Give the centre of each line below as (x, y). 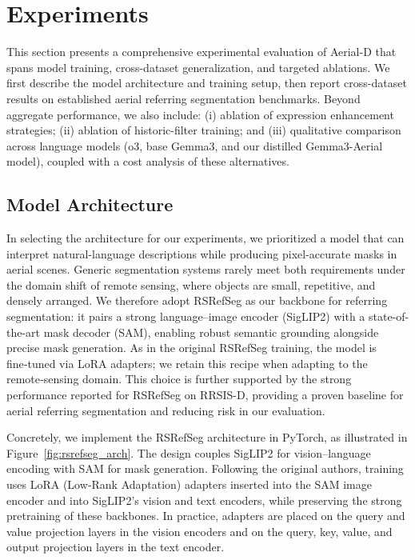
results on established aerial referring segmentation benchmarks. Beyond (184, 98)
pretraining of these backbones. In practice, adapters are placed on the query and (206, 516)
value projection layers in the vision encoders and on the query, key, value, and (200, 531)
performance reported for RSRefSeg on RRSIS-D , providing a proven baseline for (205, 395)
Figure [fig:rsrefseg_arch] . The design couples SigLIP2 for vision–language (189, 452)
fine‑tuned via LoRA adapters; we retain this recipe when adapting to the (187, 363)
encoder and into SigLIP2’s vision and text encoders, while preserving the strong (204, 500)
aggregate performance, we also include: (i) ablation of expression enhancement (200, 114)
